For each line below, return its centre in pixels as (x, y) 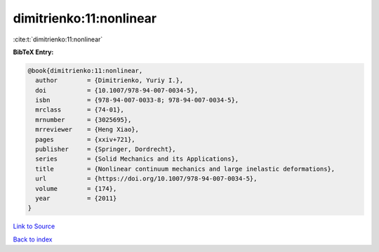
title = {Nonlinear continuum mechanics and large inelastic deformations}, (185, 169)
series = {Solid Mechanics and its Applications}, (137, 159)
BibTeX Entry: (33, 52)
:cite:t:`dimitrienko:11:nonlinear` (58, 39)
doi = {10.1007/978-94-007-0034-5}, (117, 90)
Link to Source (34, 226)
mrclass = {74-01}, (80, 110)
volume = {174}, (76, 188)
